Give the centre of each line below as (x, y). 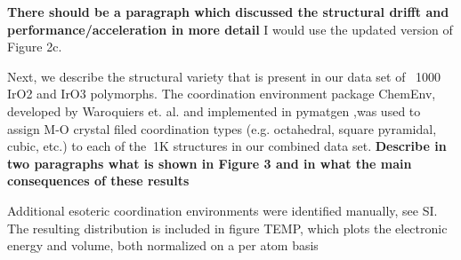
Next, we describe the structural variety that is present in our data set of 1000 (224, 76)
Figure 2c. (35, 47)
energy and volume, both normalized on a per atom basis (163, 245)
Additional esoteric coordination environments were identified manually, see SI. (222, 210)
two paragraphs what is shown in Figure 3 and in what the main (210, 163)
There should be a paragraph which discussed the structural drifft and (228, 12)
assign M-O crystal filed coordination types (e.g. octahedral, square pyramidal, (222, 128)
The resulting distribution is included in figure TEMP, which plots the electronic (227, 228)
